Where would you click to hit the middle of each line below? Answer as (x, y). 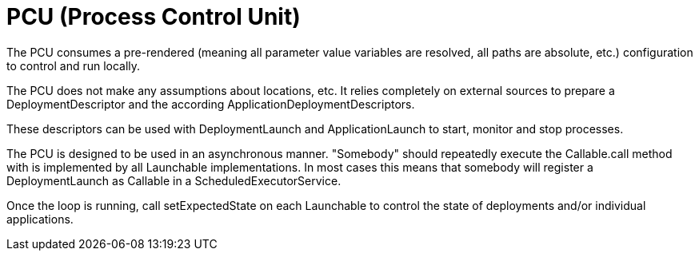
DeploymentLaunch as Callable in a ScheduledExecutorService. (174, 180)
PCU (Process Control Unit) (154, 17)
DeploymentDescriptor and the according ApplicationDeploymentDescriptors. (211, 104)
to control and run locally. (74, 65)
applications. (40, 219)
